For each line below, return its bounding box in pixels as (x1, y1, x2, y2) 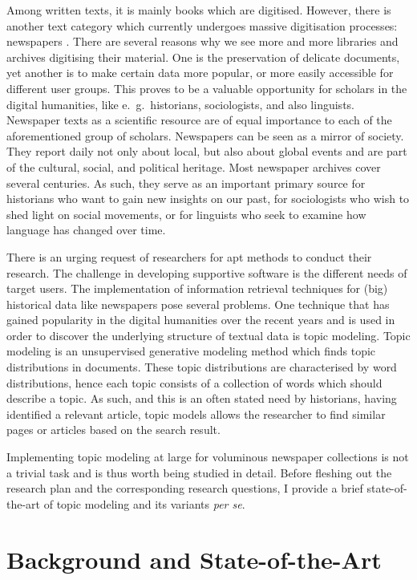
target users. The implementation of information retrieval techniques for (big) (6, 280, 388, 297)
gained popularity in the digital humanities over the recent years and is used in (6, 311, 395, 328)
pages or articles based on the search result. (6, 421, 221, 438)
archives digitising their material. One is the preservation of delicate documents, (6, 48, 400, 65)
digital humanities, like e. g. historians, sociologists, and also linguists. (6, 95, 354, 112)
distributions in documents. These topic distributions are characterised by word (6, 359, 397, 375)
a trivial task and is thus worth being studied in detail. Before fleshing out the (6, 464, 392, 481)
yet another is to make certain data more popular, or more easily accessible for (6, 64, 394, 81)
